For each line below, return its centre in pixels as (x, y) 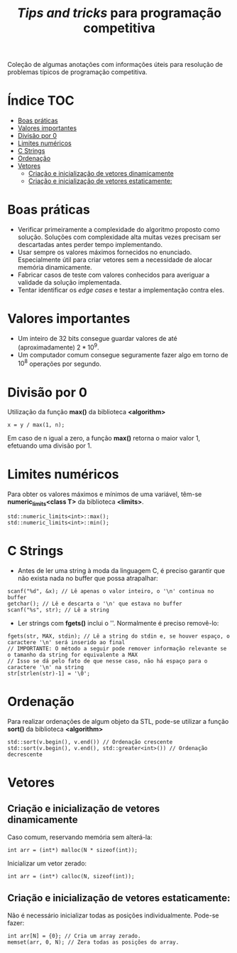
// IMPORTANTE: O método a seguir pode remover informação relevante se (117, 648)
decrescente (25, 754)
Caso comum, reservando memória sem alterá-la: (80, 837)
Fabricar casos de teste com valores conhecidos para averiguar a (114, 275)
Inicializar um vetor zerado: (47, 863)
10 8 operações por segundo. (59, 363)
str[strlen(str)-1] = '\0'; (49, 673)
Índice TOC (41, 101)
